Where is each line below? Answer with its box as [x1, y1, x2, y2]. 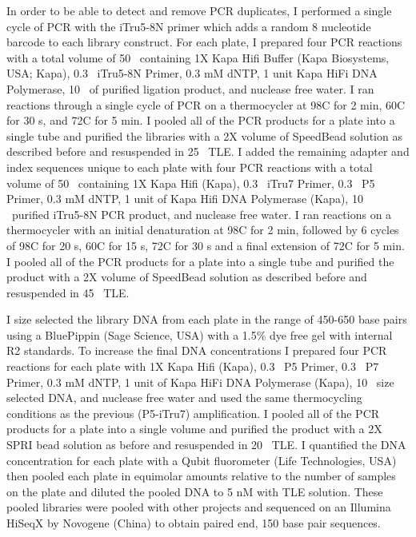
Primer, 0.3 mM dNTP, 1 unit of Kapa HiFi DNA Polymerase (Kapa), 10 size [6, 373, 394, 390]
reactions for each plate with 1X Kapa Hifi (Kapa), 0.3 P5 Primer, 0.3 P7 [6, 358, 379, 375]
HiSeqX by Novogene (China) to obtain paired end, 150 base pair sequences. [6, 515, 381, 531]
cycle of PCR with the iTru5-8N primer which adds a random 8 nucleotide [6, 18, 371, 34]
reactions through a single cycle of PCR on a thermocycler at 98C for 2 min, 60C [6, 96, 406, 113]
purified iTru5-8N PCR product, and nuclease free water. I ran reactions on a [11, 205, 392, 222]
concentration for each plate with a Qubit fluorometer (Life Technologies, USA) [6, 451, 397, 468]
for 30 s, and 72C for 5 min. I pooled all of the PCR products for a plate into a [6, 112, 395, 129]
